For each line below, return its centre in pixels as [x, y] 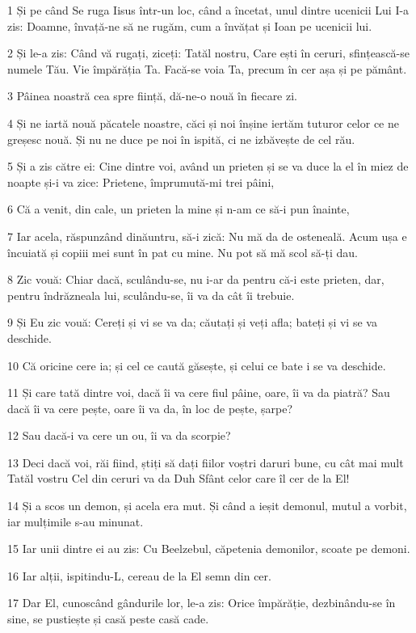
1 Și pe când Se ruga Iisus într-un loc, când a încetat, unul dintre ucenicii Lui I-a [208, 10]
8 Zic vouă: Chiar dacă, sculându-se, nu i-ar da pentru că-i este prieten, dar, [196, 279]
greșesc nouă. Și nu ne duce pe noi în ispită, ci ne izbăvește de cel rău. [181, 139]
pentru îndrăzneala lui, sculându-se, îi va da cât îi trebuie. [151, 295]
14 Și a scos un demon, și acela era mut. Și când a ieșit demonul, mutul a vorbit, [207, 506]
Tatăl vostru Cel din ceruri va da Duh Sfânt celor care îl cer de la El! [179, 478]
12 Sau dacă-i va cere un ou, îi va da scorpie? [119, 435]
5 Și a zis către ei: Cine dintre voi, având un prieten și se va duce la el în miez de [208, 166]
